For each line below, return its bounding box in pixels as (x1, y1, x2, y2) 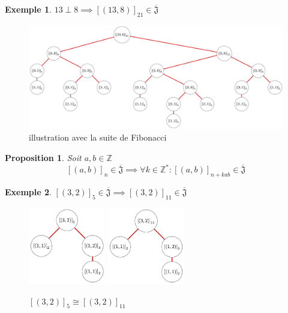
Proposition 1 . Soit (5, 151, 82, 164)
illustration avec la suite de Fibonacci (29, 131, 167, 144)
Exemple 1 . (5, 3, 52, 15)
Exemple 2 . (5, 185, 52, 198)
